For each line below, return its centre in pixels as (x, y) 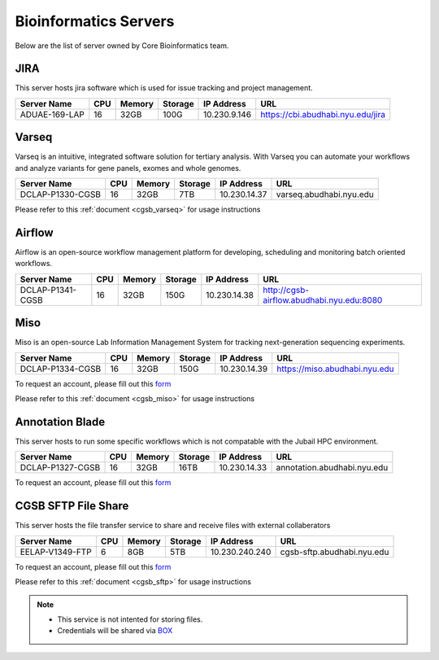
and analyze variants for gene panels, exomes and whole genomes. (128, 168)
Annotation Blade (60, 422)
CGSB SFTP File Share (72, 506)
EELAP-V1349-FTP (56, 552)
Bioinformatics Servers (95, 21)
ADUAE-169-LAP (52, 114)
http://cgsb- (286, 290)
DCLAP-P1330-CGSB (61, 195)
